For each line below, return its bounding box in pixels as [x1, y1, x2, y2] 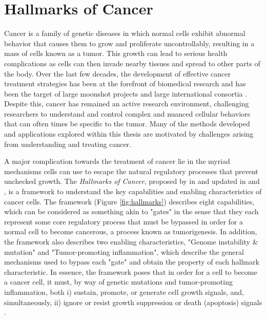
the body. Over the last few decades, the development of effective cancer [4, 68, 231, 79]
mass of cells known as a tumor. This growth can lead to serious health [4, 48, 228, 59]
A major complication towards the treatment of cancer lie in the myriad [4, 156, 230, 166]
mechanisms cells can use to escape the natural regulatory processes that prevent [4, 165, 258, 176]
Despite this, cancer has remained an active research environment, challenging [4, 98, 249, 109]
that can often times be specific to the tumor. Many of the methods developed [4, 118, 250, 129]
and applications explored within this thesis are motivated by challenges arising [4, 128, 254, 139]
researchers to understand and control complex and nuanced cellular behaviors [4, 108, 251, 119]
